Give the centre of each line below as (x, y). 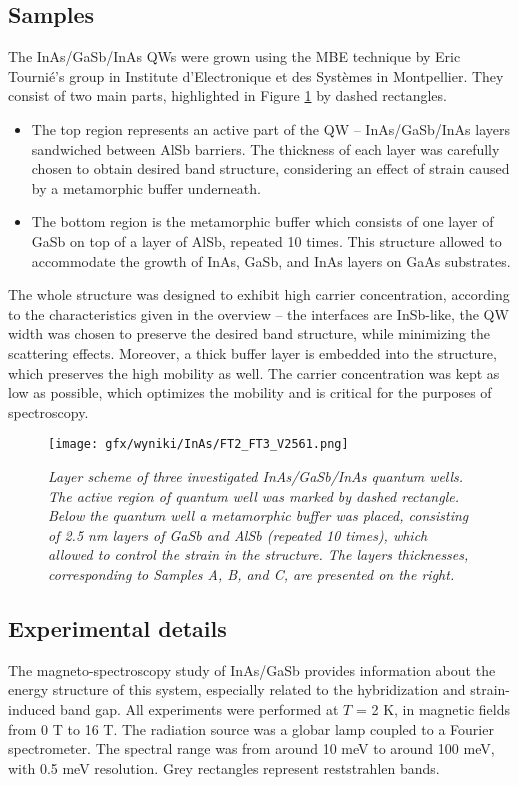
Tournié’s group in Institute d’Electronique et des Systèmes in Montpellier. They (256, 75)
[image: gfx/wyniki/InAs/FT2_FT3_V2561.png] (198, 444)
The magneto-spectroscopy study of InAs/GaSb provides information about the (252, 669)
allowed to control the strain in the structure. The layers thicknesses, (258, 554)
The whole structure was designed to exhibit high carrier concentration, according (259, 294)
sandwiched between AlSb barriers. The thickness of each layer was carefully (265, 148)
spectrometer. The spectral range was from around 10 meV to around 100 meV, (251, 748)
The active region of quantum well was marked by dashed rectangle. (253, 495)
